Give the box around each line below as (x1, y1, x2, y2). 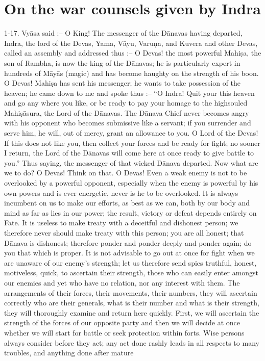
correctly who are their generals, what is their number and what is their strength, (4, 297, 259, 308)
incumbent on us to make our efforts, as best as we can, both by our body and (4, 197, 250, 208)
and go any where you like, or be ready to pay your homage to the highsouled (4, 97, 248, 108)
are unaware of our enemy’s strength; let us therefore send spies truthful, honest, (4, 257, 257, 268)
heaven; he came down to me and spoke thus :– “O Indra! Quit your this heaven (4, 87, 255, 98)
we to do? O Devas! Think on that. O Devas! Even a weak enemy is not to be (4, 167, 247, 178)
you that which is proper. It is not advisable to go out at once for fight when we (4, 247, 255, 258)
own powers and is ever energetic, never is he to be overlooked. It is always (4, 187, 238, 198)
